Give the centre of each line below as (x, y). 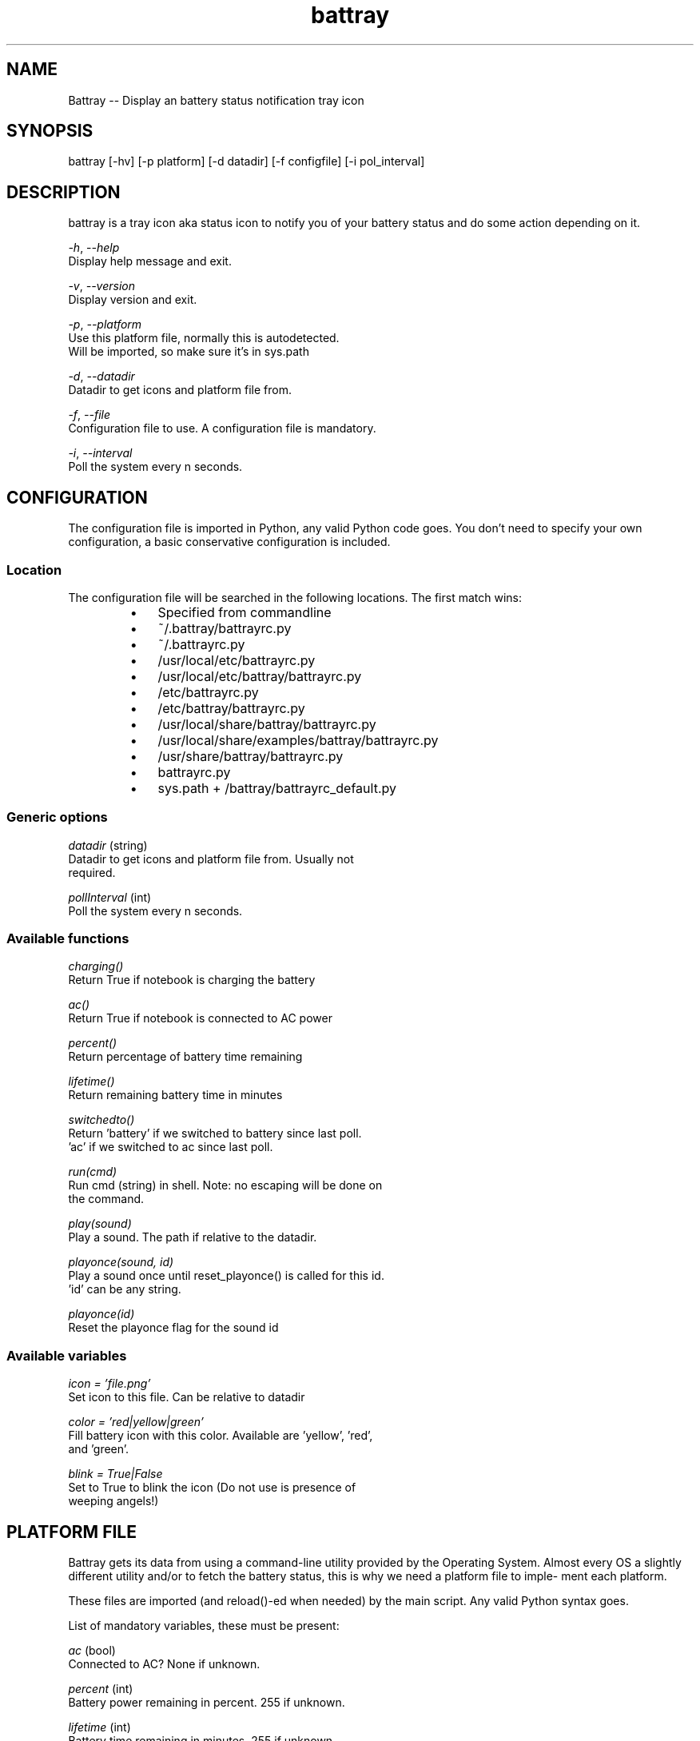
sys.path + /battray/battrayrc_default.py (277, 788)
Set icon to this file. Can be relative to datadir (187, 1397)
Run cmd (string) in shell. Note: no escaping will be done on (225, 1185)
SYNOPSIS (50, 131)
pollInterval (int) (110, 897)
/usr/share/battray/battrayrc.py (251, 756)
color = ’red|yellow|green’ (136, 1422)
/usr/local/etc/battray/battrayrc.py (260, 676)
